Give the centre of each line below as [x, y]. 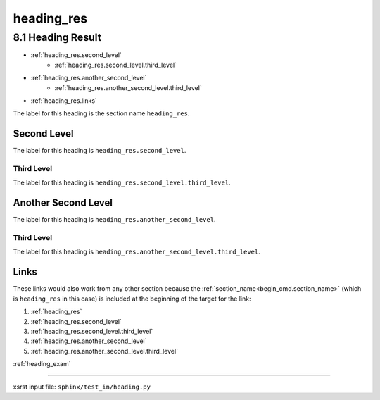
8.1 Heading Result [57, 37]
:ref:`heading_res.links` [64, 100]
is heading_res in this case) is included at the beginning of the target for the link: [132, 299]
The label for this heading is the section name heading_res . [101, 113]
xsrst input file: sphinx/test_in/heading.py [82, 387]
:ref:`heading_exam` [42, 364]
